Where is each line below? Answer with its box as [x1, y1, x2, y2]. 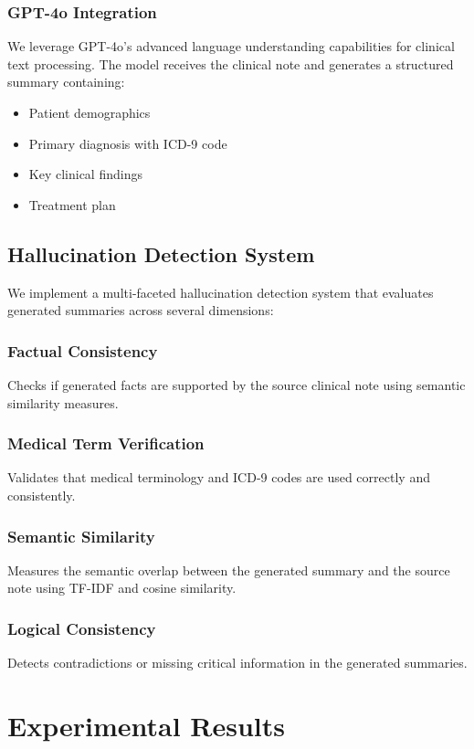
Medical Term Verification [7, 432, 205, 455]
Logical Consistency [7, 617, 156, 639]
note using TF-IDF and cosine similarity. [7, 578, 237, 597]
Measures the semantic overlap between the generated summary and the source [7, 560, 450, 579]
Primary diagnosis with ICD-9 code [28, 133, 227, 153]
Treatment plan [28, 195, 116, 214]
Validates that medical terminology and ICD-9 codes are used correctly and [7, 468, 430, 487]
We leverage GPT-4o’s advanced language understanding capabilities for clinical [7, 37, 455, 56]
